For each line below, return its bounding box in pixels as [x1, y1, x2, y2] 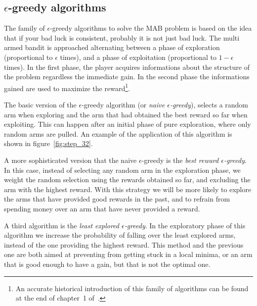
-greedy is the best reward [141, 154, 219, 165]
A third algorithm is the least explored [4, 220, 119, 230]
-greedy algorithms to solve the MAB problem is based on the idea [50, 23, 252, 33]
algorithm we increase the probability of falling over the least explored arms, [4, 230, 236, 240]
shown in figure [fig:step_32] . [4, 138, 93, 149]
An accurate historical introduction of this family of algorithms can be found [15, 283, 249, 293]
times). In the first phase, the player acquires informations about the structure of [4, 61, 250, 72]
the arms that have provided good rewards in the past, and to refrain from [4, 194, 230, 204]
